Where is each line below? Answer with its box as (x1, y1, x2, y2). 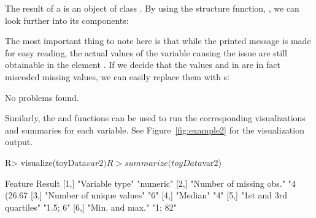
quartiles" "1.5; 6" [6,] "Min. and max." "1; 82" (5, 200, 177, 213)
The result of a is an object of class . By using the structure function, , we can (5, 2, 299, 14)
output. (5, 135, 33, 148)
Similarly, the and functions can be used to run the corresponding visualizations (5, 111, 306, 124)
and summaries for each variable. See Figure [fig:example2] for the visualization (5, 123, 304, 136)
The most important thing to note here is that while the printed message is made (5, 34, 311, 47)
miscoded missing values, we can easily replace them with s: (5, 70, 229, 83)
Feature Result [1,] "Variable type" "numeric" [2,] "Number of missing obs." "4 (5, 176, 296, 189)
